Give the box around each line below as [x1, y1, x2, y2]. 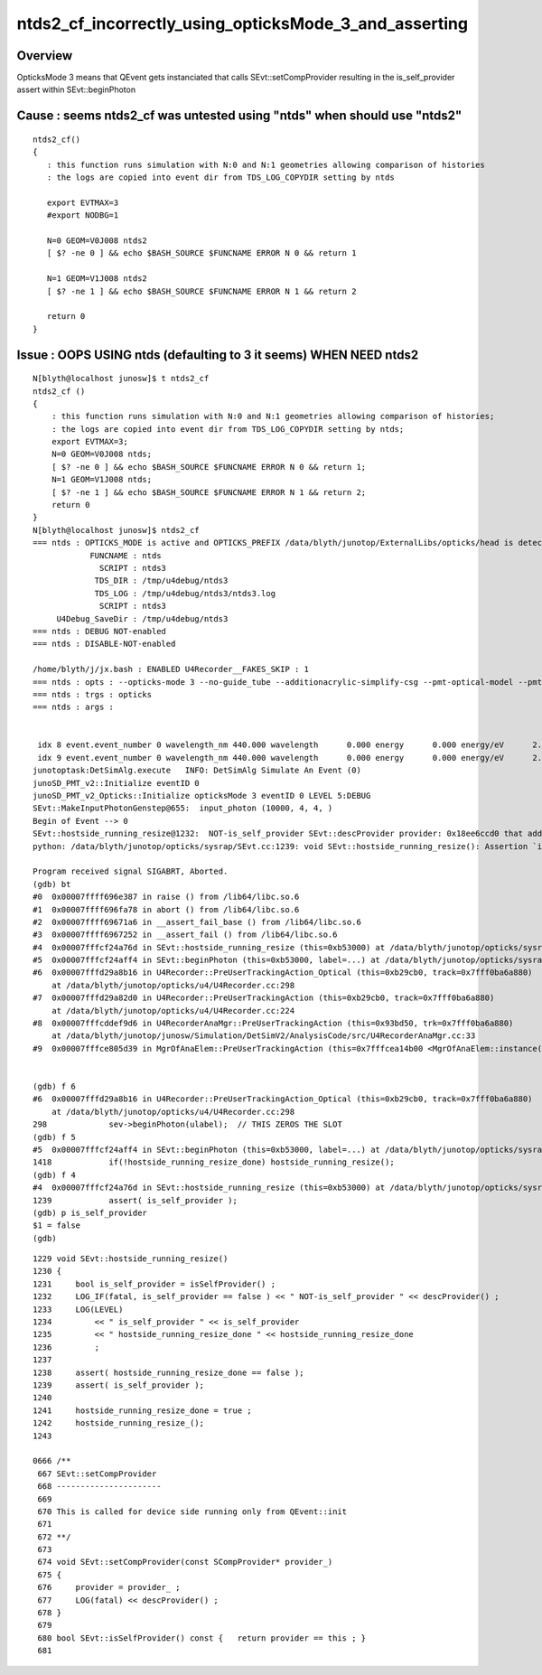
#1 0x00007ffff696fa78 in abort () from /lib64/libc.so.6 [33, 904, 300, 914]
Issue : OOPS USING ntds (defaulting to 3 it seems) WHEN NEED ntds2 [16, 347, 419, 362]
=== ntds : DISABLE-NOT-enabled [33, 639, 176, 650]
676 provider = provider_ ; [37, 1582, 181, 1593]
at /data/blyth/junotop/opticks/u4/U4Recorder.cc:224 [51, 1006, 295, 1015]
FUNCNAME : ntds [89, 550, 162, 560]
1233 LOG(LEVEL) [33, 1304, 124, 1315]
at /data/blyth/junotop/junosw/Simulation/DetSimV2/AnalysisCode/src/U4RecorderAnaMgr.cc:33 [51, 1031, 476, 1041]
